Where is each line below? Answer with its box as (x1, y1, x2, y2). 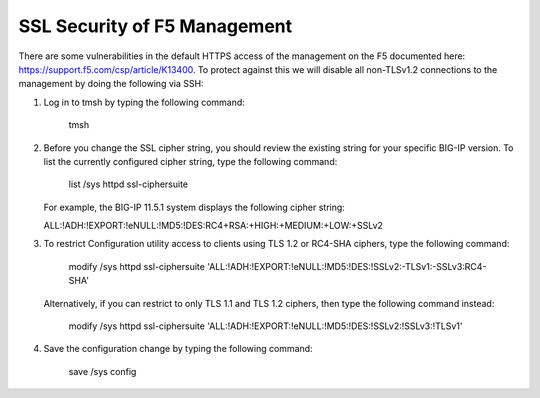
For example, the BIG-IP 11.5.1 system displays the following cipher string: (43, 201, 345, 213)
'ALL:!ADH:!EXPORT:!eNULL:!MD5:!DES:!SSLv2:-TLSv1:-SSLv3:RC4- (206, 260, 487, 272)
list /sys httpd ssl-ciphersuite (68, 178, 189, 190)
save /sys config (68, 365, 137, 377)
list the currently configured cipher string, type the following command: (43, 155, 338, 167)
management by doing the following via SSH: (18, 78, 204, 90)
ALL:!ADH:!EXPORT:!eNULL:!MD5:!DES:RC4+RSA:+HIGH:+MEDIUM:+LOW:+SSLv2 (43, 220, 384, 232)
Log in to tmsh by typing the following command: (43, 96, 245, 108)
